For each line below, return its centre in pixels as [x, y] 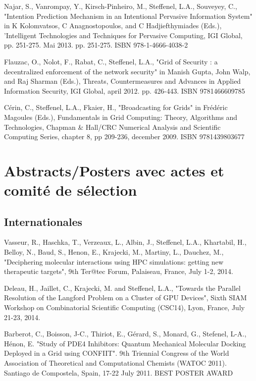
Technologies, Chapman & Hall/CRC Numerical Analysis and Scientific [112, 127]
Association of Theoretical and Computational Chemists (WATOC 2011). [115, 363]
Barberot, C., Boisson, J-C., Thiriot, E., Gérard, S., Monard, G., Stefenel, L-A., [125, 334]
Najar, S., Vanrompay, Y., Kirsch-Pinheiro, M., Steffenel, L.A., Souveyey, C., [121, 6]
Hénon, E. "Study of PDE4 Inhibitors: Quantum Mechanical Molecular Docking [125, 343]
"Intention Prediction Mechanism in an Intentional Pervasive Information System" [128, 16]
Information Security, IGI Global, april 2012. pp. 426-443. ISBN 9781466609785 [125, 90]
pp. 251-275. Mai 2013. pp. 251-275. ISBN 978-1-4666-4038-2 [96, 45]
